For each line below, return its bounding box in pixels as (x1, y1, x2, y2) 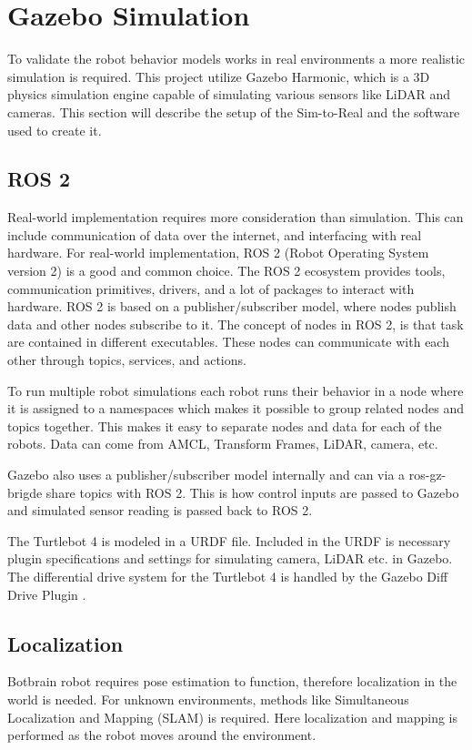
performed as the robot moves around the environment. (7, 725, 316, 745)
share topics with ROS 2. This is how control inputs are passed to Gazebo (45, 482, 459, 502)
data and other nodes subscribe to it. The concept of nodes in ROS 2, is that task (7, 314, 464, 333)
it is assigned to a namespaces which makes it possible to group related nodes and (7, 399, 464, 418)
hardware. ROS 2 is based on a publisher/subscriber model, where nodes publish (7, 297, 457, 316)
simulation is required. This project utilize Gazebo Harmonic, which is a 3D (7, 66, 430, 86)
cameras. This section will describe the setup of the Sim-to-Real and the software (7, 102, 460, 121)
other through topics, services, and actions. (7, 350, 246, 370)
